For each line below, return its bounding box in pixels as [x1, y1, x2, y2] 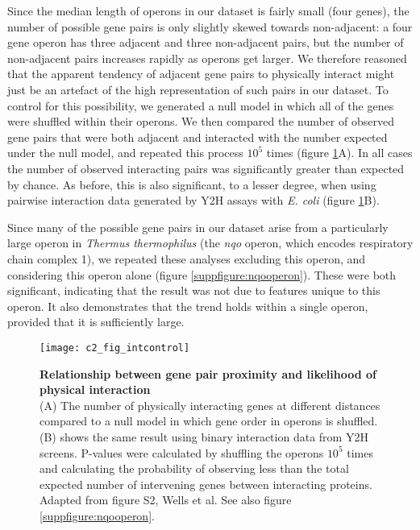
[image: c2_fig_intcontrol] [40, 342, 190, 354]
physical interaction [40, 381, 151, 398]
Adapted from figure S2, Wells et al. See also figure [40, 491, 292, 508]
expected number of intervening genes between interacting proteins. [40, 475, 372, 492]
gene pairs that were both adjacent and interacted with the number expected [7, 128, 388, 145]
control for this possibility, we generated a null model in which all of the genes [7, 97, 394, 114]
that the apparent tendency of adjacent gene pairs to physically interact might [7, 65, 395, 82]
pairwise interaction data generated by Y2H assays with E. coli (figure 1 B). [7, 192, 380, 209]
